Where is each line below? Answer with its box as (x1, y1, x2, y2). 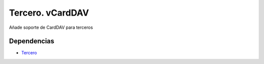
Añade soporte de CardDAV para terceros (9, 24, 93, 30)
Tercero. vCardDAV (9, 7, 89, 18)
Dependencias (9, 37, 55, 45)
